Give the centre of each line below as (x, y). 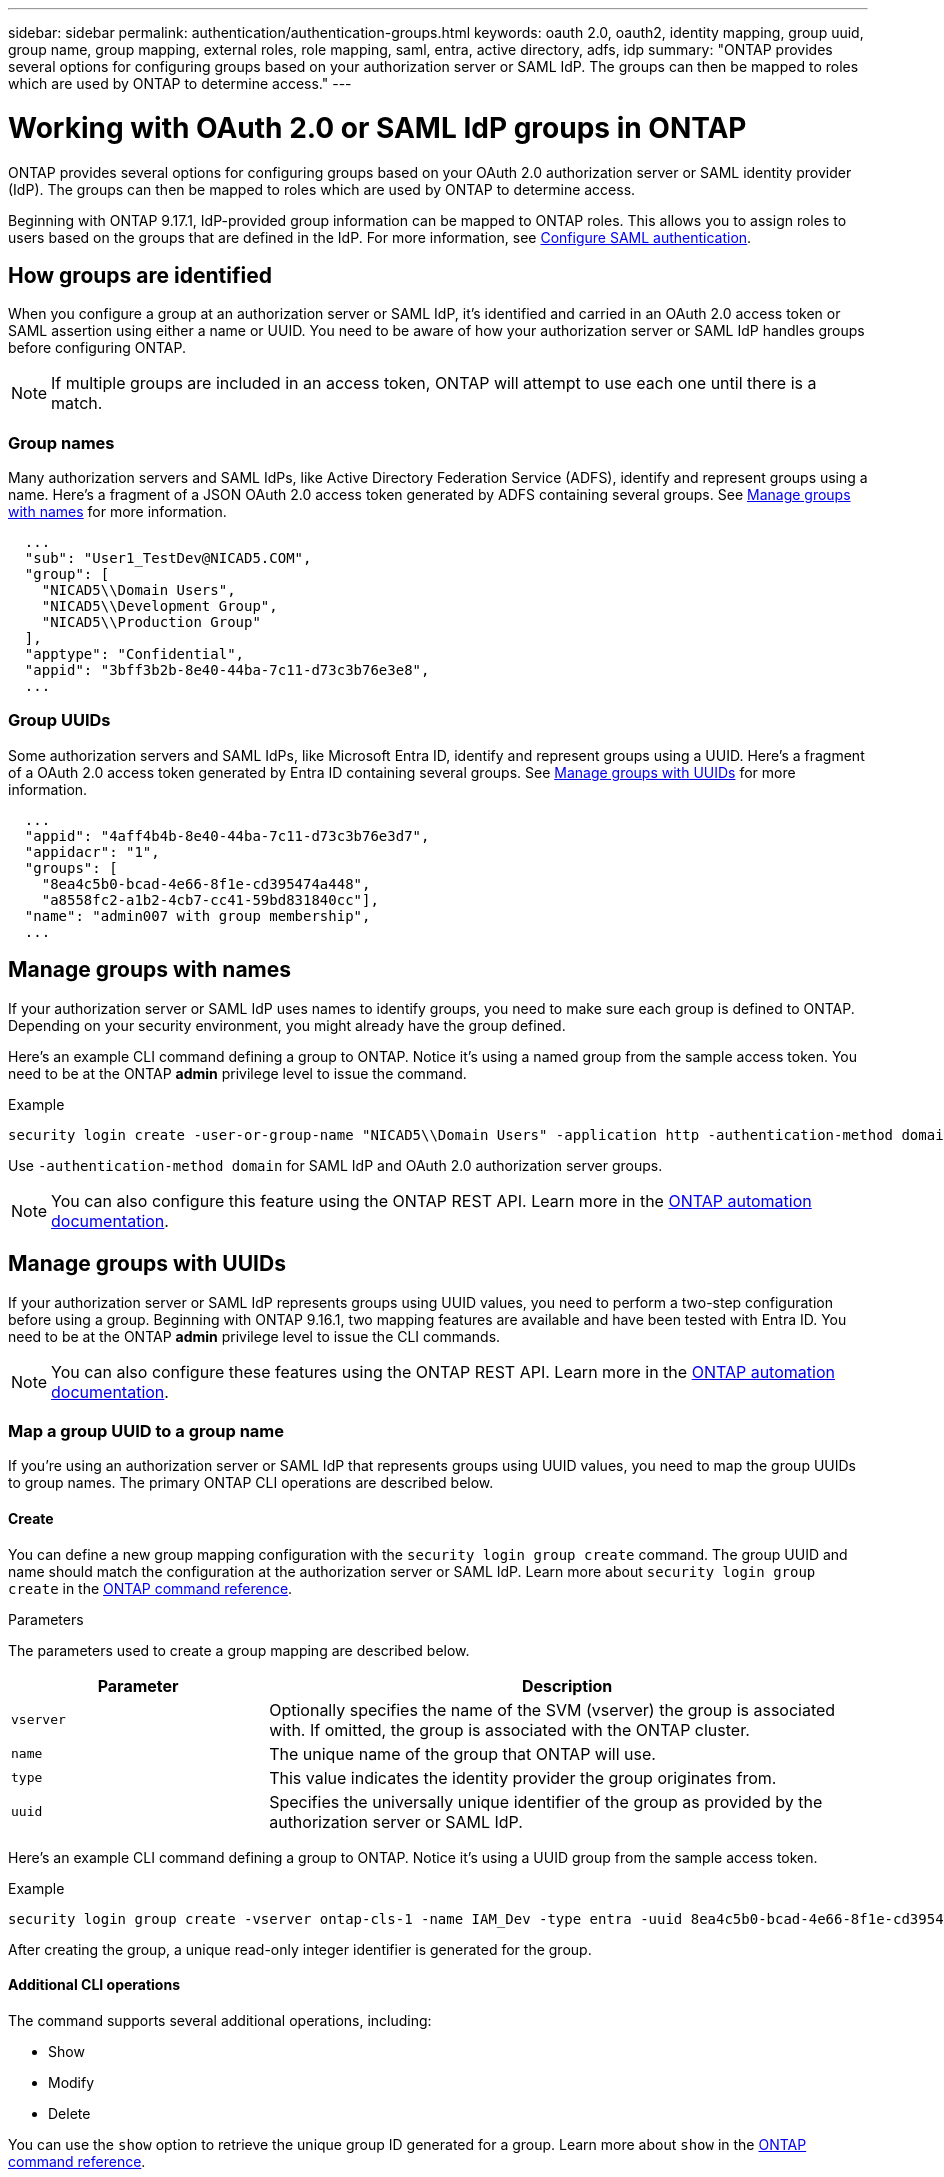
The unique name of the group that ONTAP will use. (462, 1753)
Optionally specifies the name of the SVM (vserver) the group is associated (552, 1709)
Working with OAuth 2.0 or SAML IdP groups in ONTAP (377, 127)
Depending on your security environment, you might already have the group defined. (287, 1025)
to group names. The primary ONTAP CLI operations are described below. (251, 1483)
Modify (71, 2082)
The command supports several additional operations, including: (220, 2020)
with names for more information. (117, 512)
